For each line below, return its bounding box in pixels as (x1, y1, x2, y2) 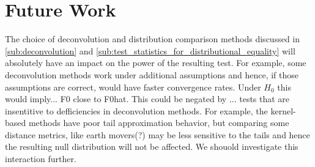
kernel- (270, 104, 296, 117)
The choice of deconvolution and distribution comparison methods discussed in (5, 32, 300, 45)
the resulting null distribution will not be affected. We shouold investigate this (5, 140, 298, 153)
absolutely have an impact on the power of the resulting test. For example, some (5, 56, 306, 69)
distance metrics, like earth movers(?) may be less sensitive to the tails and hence (5, 128, 310, 141)
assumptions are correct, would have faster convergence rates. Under (5, 80, 261, 93)
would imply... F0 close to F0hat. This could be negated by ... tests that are (5, 92, 290, 105)
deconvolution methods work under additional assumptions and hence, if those (5, 68, 299, 81)
